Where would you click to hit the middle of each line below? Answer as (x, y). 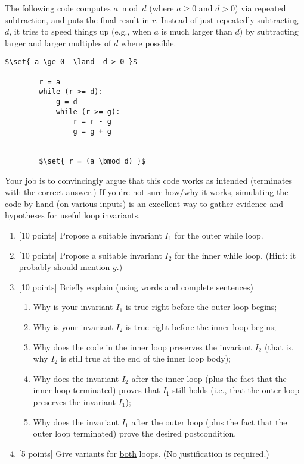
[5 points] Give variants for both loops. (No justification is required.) (144, 453)
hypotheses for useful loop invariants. (73, 215)
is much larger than (197, 31)
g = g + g (92, 131)
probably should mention (64, 267)
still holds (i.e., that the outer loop (236, 390)
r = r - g (92, 122)
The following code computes (58, 8)
